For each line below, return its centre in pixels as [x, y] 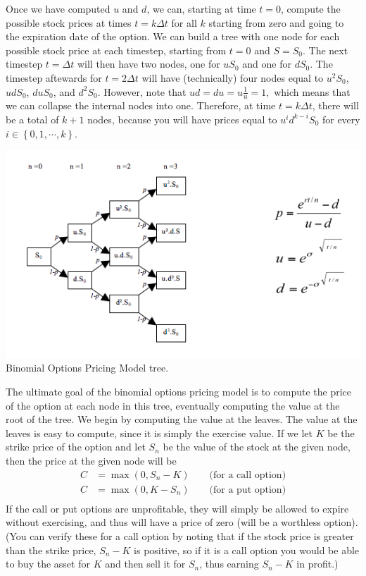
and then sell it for [145, 564]
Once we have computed [58, 8]
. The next [325, 50]
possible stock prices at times [69, 22]
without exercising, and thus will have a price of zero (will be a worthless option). [182, 522]
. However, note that [142, 91]
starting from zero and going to [276, 22]
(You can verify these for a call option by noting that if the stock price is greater [180, 535]
